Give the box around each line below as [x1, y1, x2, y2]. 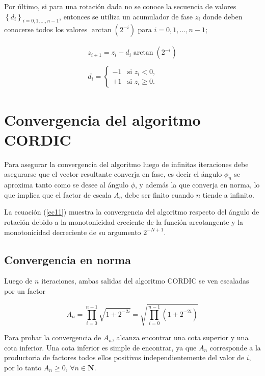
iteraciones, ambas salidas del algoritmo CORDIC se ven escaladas [41, 275, 249, 286]
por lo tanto [4, 362, 42, 372]
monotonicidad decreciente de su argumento [4, 226, 141, 237]
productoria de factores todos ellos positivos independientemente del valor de [4, 352, 245, 363]
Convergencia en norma [4, 251, 131, 267]
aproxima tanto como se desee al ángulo [4, 179, 128, 190]
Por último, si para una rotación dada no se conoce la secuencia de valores [4, 1, 236, 11]
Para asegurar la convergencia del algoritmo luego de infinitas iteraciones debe [4, 158, 249, 169]
